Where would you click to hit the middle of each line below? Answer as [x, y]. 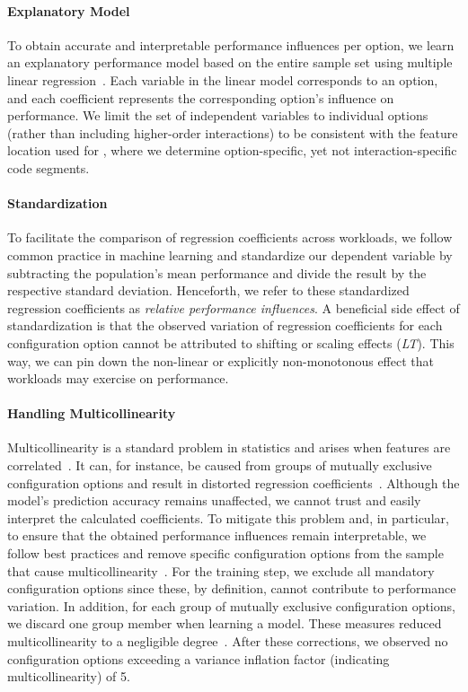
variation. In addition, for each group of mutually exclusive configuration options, [231, 605]
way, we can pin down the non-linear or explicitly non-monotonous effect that [221, 360]
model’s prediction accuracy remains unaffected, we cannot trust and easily [214, 500]
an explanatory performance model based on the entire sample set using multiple [230, 62]
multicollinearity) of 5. [69, 676]
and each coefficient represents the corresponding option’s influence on [201, 97]
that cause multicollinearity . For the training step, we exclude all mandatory [221, 570]
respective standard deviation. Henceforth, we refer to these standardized [208, 290]
